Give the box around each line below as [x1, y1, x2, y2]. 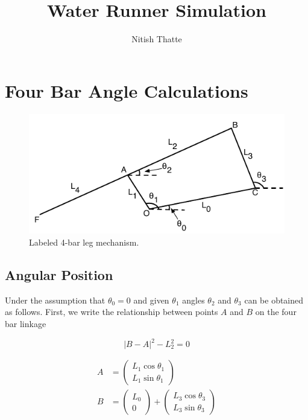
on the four [255, 305, 297, 318]
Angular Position [5, 265, 113, 284]
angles [182, 293, 205, 306]
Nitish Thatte [131, 33, 182, 45]
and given [133, 293, 169, 306]
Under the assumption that [5, 293, 105, 306]
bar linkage [5, 317, 46, 329]
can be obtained [244, 293, 304, 306]
